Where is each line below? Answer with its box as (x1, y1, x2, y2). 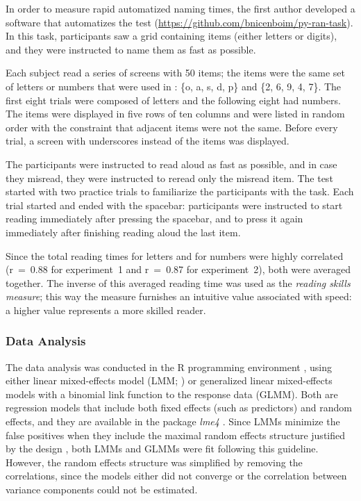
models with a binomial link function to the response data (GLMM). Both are (6, 386, 338, 401)
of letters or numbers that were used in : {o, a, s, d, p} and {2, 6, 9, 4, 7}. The (6, 79, 342, 93)
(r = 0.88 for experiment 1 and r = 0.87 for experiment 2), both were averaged (6, 262, 351, 277)
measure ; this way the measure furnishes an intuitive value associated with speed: (6, 289, 352, 304)
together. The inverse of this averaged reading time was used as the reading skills (6, 275, 351, 290)
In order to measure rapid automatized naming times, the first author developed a (6, 1, 355, 15)
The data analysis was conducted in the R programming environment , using (6, 359, 333, 374)
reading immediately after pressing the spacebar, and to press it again (6, 211, 303, 226)
